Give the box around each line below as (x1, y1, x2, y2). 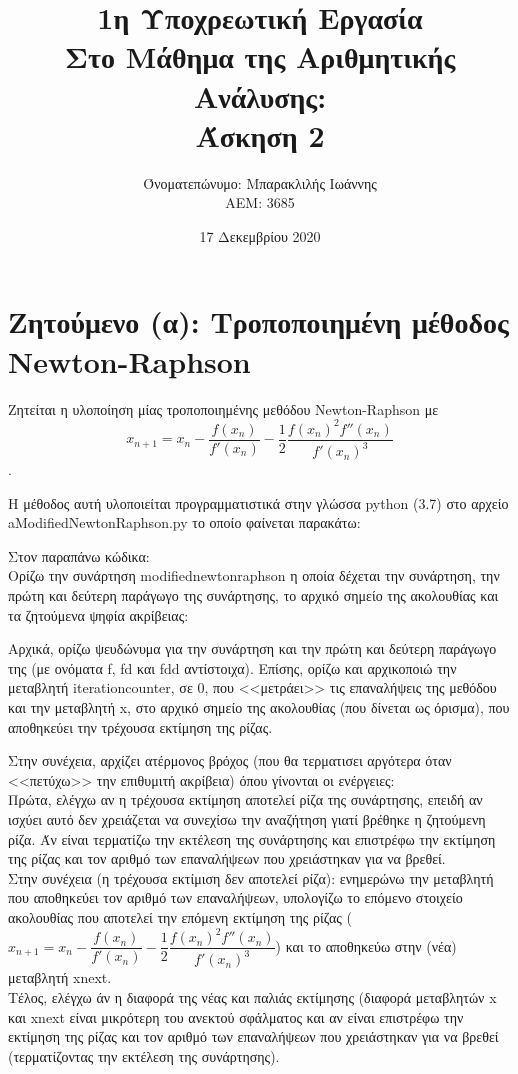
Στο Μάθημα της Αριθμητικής (64, 36, 456, 77)
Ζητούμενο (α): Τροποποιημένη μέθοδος (8, 301, 509, 342)
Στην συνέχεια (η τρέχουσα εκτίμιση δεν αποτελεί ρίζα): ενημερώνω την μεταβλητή (8, 867, 494, 888)
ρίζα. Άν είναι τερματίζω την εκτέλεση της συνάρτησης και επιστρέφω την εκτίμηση (8, 828, 496, 849)
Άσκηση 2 (195, 114, 325, 155)
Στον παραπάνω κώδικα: (8, 545, 150, 566)
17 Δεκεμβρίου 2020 (199, 225, 321, 246)
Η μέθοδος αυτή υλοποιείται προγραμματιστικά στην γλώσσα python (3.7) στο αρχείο (8, 492, 509, 513)
